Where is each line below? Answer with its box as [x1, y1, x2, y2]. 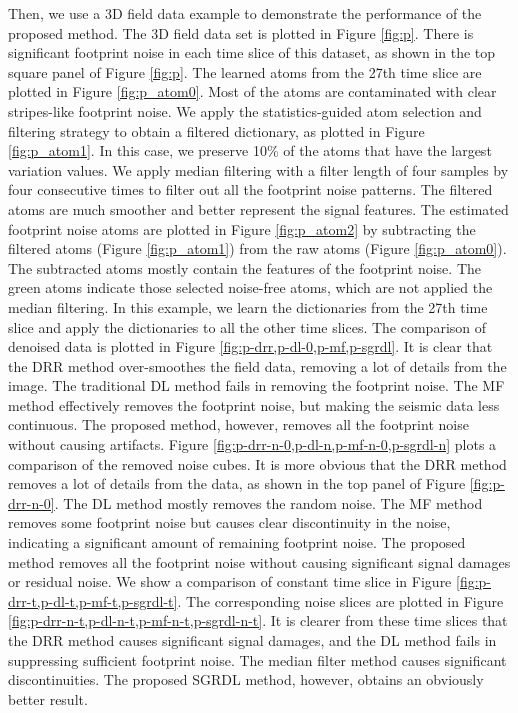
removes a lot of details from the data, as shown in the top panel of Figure [8, 473, 466, 494]
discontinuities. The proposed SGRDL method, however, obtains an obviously [8, 669, 484, 690]
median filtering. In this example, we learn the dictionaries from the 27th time [8, 296, 488, 317]
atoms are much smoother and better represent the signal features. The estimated [8, 198, 509, 219]
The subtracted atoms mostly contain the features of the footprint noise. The [8, 257, 481, 278]
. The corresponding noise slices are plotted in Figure [177, 590, 504, 611]
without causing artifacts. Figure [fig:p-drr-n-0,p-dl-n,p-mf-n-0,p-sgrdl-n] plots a [8, 434, 497, 455]
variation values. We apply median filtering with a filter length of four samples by [8, 159, 509, 180]
